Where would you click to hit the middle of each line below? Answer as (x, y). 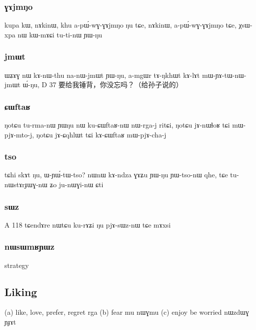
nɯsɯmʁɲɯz (30, 247)
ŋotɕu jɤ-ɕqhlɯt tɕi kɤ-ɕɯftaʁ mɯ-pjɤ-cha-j (101, 134)
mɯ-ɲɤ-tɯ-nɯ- (224, 75)
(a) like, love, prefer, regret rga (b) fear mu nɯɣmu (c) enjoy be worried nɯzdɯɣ (127, 312)
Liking (21, 291)
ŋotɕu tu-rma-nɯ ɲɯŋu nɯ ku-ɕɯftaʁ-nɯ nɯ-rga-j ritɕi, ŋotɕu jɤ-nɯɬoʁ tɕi (117, 125)
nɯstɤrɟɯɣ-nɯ (26, 184)
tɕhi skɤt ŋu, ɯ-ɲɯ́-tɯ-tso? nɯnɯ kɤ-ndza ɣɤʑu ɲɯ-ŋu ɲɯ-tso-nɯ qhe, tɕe (116, 175)
